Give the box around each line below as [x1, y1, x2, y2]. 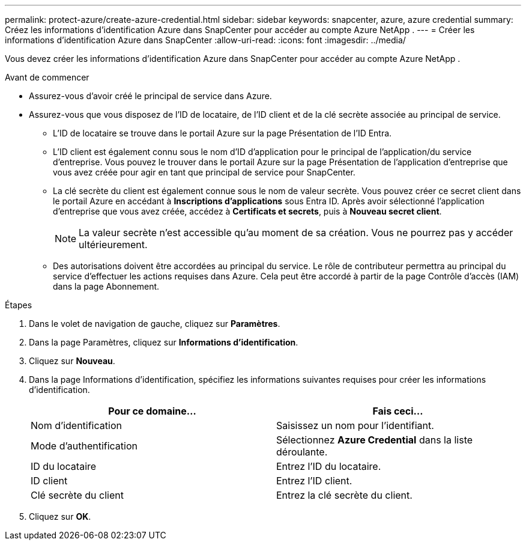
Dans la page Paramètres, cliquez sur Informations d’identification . [29, 337, 298, 347]
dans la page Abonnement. [53, 281, 160, 291]
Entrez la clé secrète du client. [276, 489, 413, 501]
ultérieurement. [79, 239, 148, 251]
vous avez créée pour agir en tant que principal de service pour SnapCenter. [53, 167, 355, 177]
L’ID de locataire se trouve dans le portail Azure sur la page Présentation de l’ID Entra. [53, 128, 392, 138]
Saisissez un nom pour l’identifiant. [276, 419, 434, 431]
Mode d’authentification [31, 440, 138, 452]
